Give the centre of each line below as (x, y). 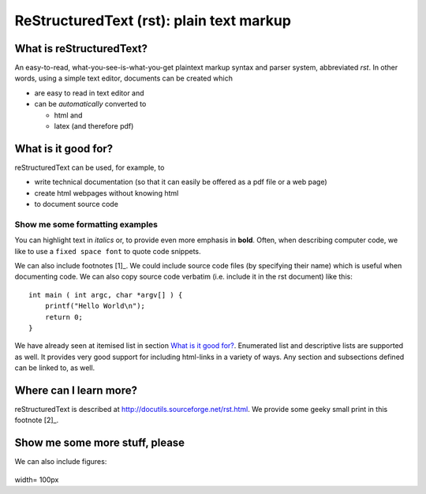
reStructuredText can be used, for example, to (90, 167)
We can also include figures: (61, 462)
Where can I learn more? (76, 390)
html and (68, 115)
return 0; (64, 317)
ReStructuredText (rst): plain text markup (153, 21)
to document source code (76, 204)
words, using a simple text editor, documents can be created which (123, 78)
